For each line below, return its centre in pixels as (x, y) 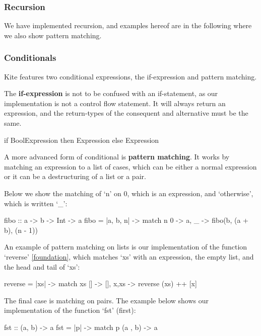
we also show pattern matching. (53, 35)
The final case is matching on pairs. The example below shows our (107, 300)
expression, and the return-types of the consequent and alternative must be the (126, 113)
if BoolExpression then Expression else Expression (82, 140)
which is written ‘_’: (36, 203)
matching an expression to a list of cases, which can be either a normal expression (130, 166)
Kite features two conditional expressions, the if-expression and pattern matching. (130, 76)
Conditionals (30, 58)
